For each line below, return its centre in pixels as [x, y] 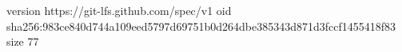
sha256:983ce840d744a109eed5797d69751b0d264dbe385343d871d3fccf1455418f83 [201, 26]
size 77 [23, 41]
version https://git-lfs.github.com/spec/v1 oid [119, 10]
